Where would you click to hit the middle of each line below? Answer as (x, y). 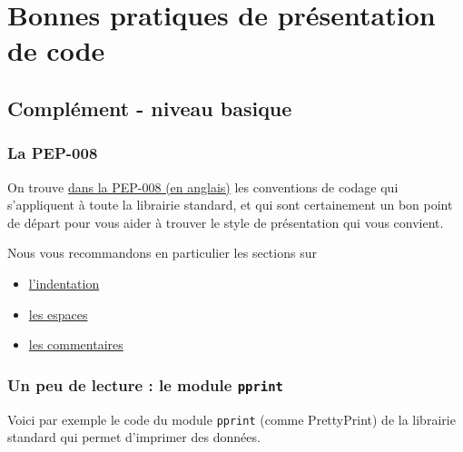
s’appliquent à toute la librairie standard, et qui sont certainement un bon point (230, 205)
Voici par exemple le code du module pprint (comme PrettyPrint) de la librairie (231, 419)
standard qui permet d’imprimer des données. (134, 437)
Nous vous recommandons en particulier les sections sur (162, 253)
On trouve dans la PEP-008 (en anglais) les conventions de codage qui (203, 187)
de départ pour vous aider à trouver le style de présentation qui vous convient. (226, 222)
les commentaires (76, 344)
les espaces (58, 314)
